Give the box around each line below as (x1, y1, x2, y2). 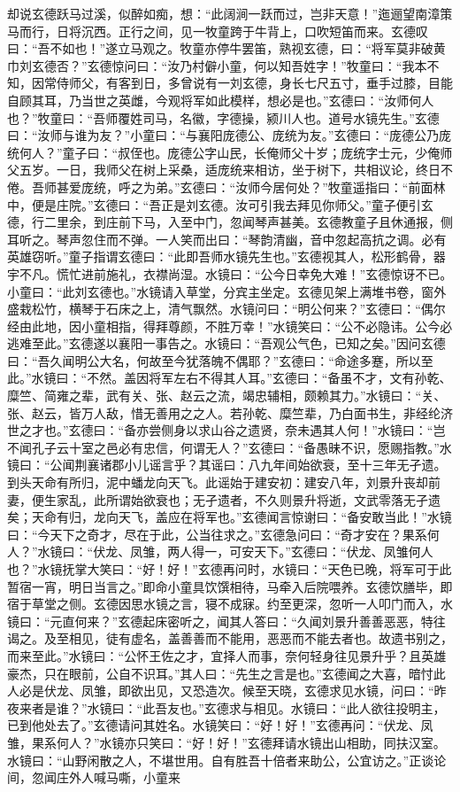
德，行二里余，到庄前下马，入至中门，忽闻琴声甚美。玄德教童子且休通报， (7, 213, 441, 231)
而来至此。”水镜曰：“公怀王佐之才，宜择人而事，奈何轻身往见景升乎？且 (7, 646, 422, 664)
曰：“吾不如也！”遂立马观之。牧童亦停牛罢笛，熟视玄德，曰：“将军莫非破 (7, 39, 433, 58)
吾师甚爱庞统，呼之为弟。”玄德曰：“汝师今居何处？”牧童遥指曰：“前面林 (31, 177, 446, 196)
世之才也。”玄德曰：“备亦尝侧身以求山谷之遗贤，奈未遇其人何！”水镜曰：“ (7, 421, 433, 439)
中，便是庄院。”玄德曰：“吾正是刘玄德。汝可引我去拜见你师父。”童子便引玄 (7, 195, 433, 214)
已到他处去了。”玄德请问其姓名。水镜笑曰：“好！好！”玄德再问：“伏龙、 (7, 716, 421, 734)
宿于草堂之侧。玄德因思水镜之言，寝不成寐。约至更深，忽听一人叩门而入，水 (7, 594, 453, 613)
